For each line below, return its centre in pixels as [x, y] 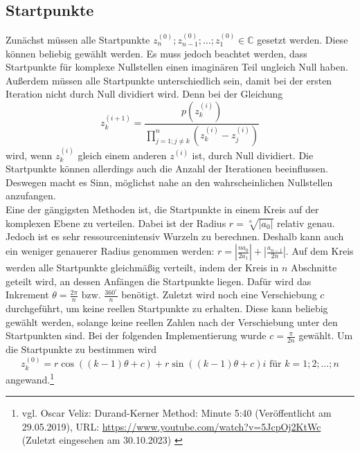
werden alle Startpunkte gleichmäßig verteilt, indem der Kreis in [142, 267]
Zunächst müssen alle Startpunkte [78, 40]
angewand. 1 [30, 378]
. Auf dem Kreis [319, 251]
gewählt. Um [326, 335]
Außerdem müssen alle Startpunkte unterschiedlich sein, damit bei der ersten [169, 80]
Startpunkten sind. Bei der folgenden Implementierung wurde [136, 335]
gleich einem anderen [122, 155]
